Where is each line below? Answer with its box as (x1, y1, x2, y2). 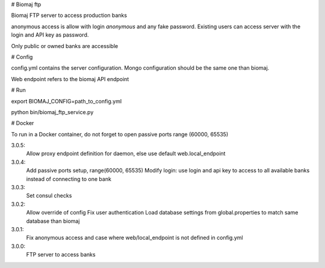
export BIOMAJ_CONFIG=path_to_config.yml (11, 97, 122, 105)
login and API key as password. (11, 31, 89, 38)
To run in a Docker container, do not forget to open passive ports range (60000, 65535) (11, 130, 229, 138)
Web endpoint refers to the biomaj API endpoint (11, 75, 129, 82)
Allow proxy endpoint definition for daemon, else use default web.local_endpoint (26, 150, 226, 157)
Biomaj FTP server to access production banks (11, 12, 128, 19)
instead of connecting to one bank (26, 175, 111, 183)
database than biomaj (26, 217, 80, 225)
